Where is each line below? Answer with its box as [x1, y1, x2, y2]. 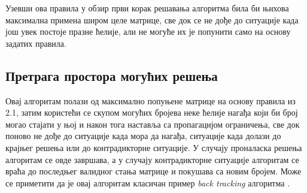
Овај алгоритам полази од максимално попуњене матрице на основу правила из [5, 94, 296, 107]
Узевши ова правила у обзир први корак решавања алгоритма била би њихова [5, 2, 289, 14]
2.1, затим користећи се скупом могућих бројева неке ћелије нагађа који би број [5, 106, 298, 119]
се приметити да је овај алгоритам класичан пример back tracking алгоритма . [5, 176, 290, 189]
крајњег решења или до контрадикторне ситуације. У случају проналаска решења [5, 141, 302, 153]
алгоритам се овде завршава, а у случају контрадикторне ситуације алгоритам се [5, 153, 299, 165]
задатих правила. [5, 37, 66, 49]
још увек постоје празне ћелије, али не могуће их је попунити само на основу [5, 25, 291, 38]
